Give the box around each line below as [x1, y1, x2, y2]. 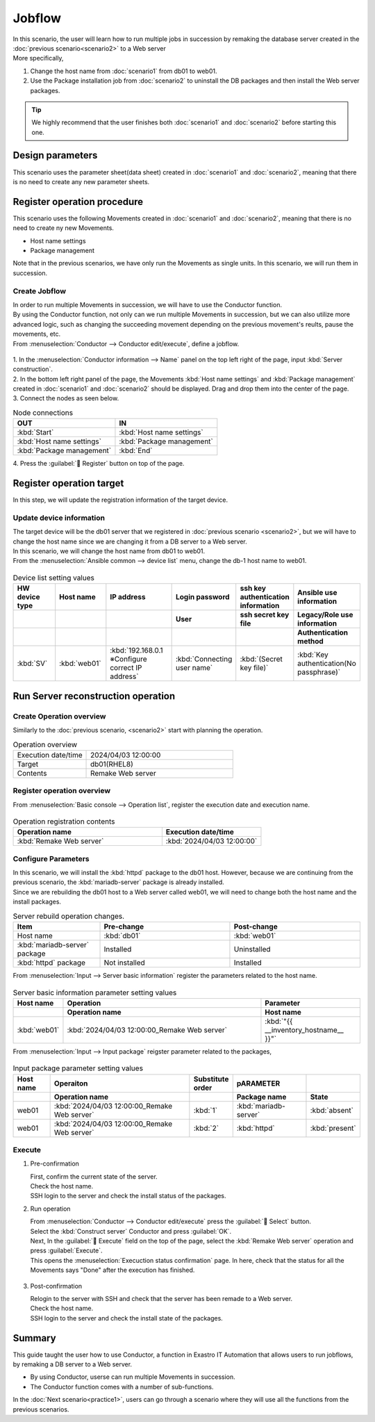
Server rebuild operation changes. [12, 911, 125, 921]
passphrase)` [297, 667, 340, 677]
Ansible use [297, 588, 337, 598]
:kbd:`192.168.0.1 [110, 646, 163, 655]
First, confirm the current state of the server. [30, 1172, 158, 1181]
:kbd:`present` [310, 1123, 357, 1133]
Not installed [103, 958, 145, 967]
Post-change [233, 922, 278, 931]
